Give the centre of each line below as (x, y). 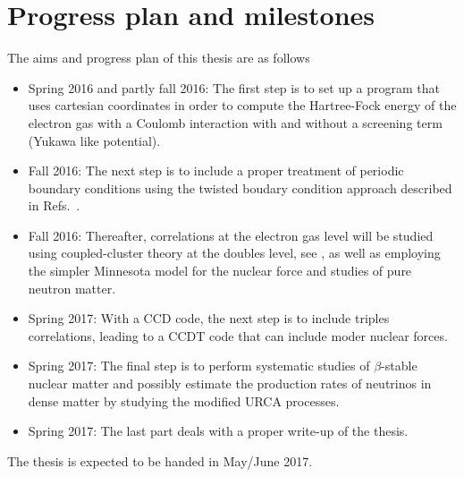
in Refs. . (54, 205)
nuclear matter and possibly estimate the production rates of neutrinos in (230, 383)
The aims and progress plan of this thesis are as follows (159, 58)
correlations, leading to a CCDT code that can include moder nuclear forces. (238, 335)
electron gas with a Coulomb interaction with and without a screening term (235, 122)
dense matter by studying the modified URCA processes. (184, 400)
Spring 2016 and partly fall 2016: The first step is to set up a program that (234, 87)
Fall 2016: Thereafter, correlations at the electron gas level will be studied (231, 235)
